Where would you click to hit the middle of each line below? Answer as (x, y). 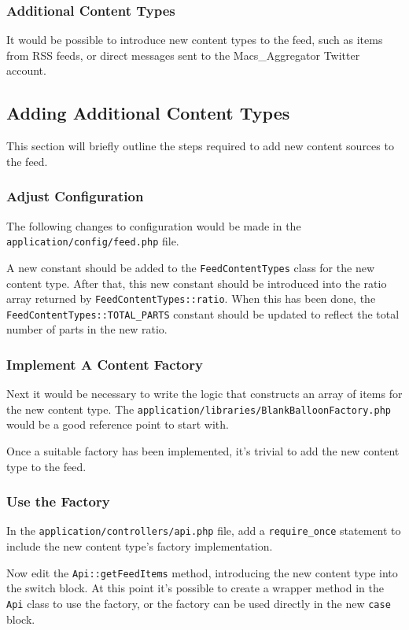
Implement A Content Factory (105, 364)
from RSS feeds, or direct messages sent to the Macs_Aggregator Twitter (183, 55)
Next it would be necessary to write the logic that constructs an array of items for (204, 394)
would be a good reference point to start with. (118, 424)
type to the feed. (46, 466)
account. (26, 70)
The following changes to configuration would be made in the (154, 225)
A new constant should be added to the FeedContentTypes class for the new (190, 267)
